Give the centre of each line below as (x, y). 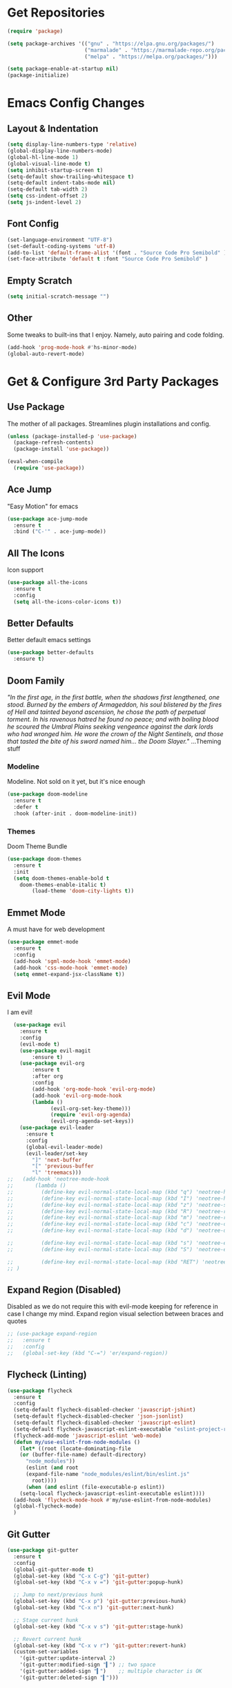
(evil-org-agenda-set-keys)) (93, 1121)
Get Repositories (56, 13)
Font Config (33, 224)
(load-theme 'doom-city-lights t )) (83, 891)
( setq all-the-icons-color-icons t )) (68, 602)
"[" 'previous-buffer (63, 1166)
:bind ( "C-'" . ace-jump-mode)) (60, 532)
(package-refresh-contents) (54, 443)
